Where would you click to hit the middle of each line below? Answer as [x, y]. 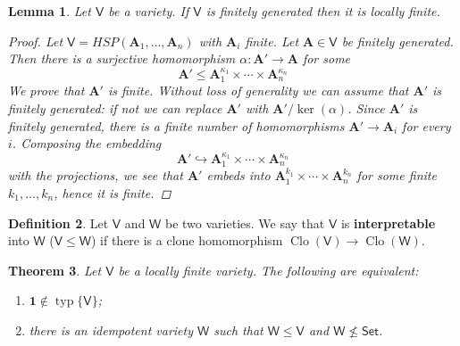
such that [238, 330]
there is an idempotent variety [111, 330]
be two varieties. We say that [245, 222]
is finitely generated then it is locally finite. [323, 11]
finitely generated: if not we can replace [115, 108]
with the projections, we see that [96, 175]
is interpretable [388, 222]
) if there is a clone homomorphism [187, 240]
